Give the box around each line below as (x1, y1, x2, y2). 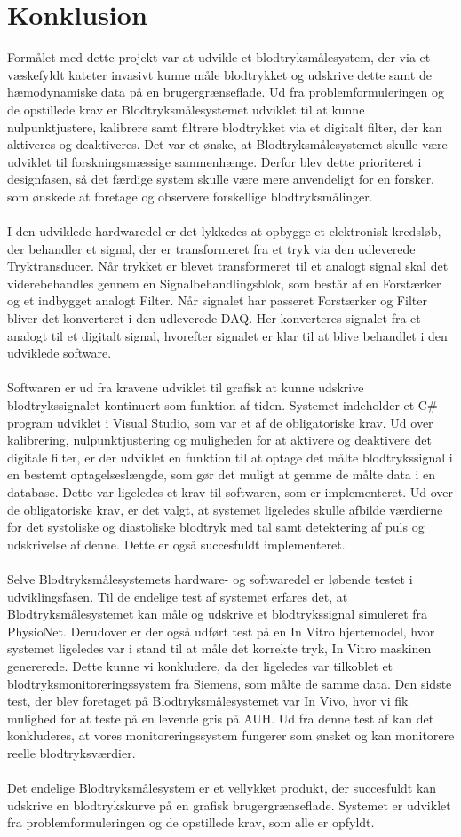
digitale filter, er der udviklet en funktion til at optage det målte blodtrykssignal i (7, 447, 453, 466)
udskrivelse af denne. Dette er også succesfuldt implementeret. (7, 534, 346, 553)
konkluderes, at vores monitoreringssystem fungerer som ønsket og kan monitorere (7, 726, 455, 745)
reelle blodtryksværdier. (7, 743, 136, 762)
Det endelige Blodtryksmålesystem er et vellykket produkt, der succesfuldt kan (7, 778, 437, 797)
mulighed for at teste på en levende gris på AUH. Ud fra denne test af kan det (7, 708, 434, 727)
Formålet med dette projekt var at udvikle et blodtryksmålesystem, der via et (7, 48, 431, 67)
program (7, 413, 53, 431)
